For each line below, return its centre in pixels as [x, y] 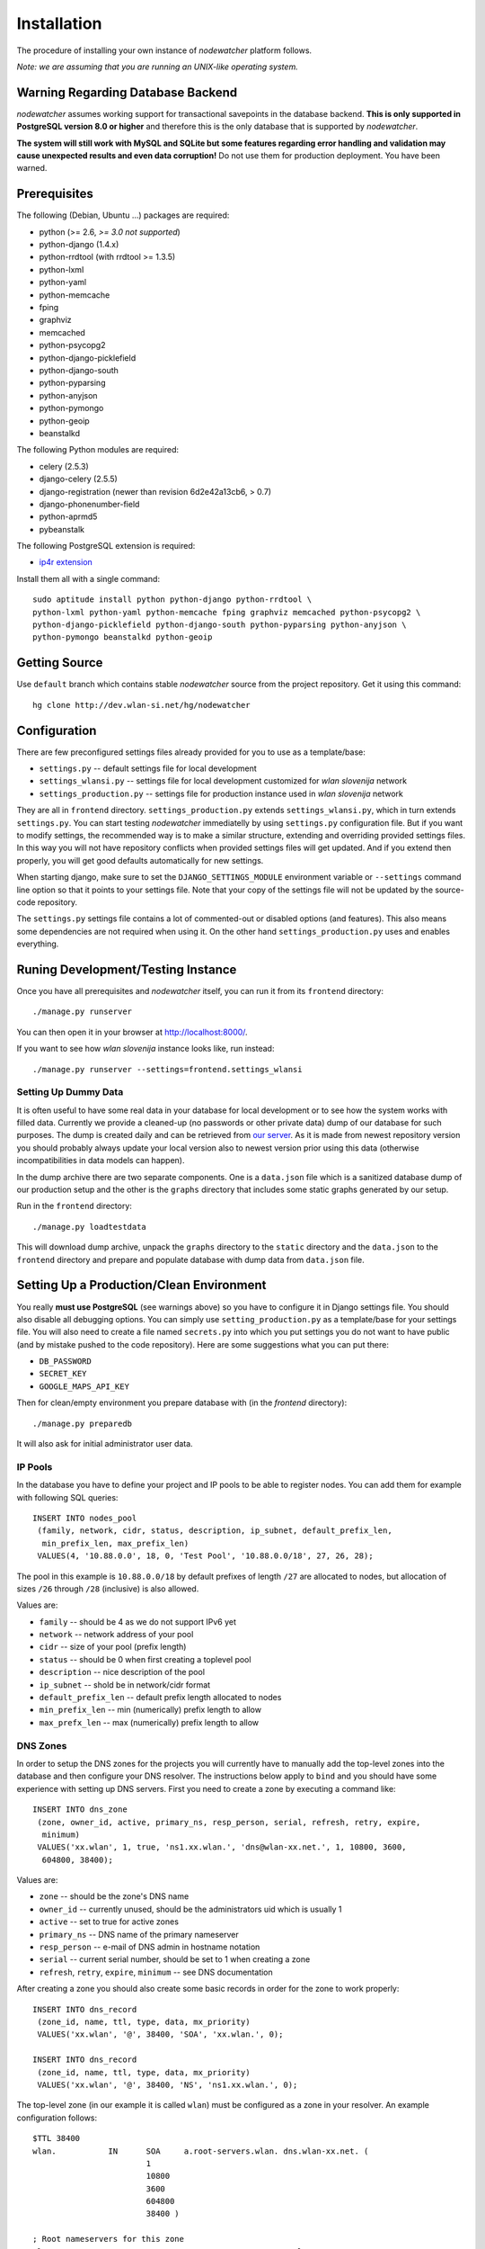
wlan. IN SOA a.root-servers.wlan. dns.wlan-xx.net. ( [201, 2151]
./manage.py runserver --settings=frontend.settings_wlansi [168, 1069]
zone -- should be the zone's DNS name [114, 1896]
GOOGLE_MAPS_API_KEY [84, 1386]
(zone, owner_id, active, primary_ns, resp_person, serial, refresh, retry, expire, [229, 1822]
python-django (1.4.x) [79, 245]
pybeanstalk [62, 529]
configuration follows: [57, 2118]
